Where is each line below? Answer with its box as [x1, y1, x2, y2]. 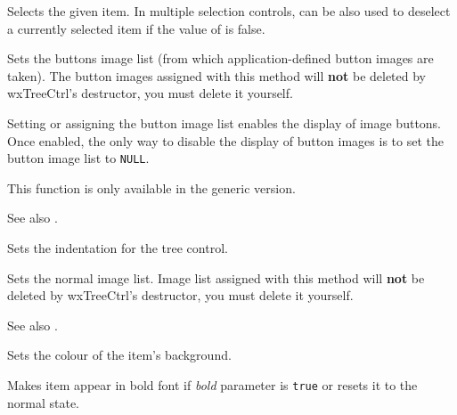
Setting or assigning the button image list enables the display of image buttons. [7, 113, 442, 132]
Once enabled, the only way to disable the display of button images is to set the [7, 131, 444, 150]
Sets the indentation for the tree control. [7, 239, 228, 256]
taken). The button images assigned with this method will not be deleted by [7, 66, 427, 85]
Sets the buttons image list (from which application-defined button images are [7, 49, 434, 68]
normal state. [7, 393, 80, 411]
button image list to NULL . [7, 149, 150, 167]
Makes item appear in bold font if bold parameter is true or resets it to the [7, 375, 418, 394]
